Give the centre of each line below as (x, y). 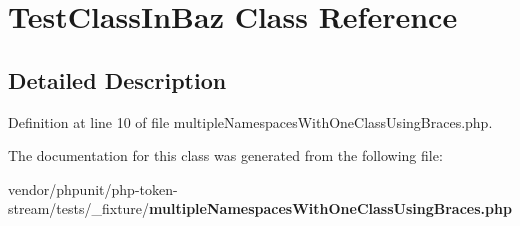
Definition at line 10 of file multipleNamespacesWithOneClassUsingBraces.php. (250, 121)
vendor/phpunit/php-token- (93, 188)
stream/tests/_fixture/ (79, 208)
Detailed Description (117, 79)
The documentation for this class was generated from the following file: (225, 155)
